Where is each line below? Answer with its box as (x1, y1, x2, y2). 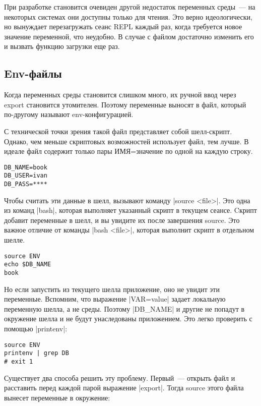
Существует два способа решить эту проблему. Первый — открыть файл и (4, 372, 235, 383)
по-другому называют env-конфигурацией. (4, 109, 134, 120)
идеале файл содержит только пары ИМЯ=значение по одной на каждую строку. (4, 146, 253, 156)
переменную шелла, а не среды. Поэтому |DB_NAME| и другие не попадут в (4, 303, 245, 314)
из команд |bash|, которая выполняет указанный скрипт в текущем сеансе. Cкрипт (4, 205, 257, 215)
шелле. (4, 235, 25, 245)
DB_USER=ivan (4, 172, 47, 180)
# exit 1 (4, 358, 33, 365)
